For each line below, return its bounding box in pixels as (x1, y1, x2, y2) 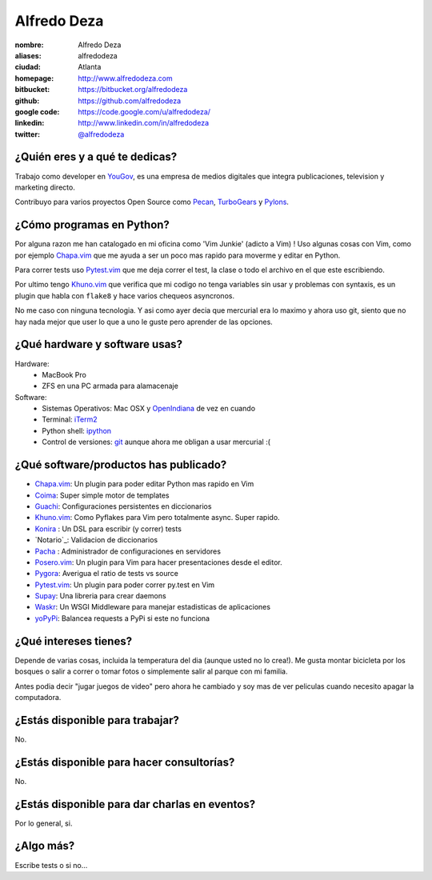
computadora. (14, 692, 62, 702)
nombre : (14, 40, 44, 50)
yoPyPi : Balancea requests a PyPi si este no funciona (34, 613, 210, 623)
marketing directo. (14, 182, 75, 192)
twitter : (14, 129, 40, 139)
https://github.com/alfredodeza (78, 96, 182, 106)
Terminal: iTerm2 (42, 414, 98, 424)
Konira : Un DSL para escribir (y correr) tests (34, 524, 182, 534)
